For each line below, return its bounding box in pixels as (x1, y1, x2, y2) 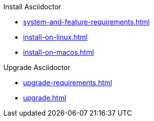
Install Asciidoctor (3, 2, 61, 11)
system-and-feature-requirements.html (23, 18, 150, 26)
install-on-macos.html (23, 48, 94, 56)
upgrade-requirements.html (23, 78, 112, 87)
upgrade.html (23, 94, 66, 102)
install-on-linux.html (23, 33, 88, 41)
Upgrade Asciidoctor (3, 63, 71, 72)
